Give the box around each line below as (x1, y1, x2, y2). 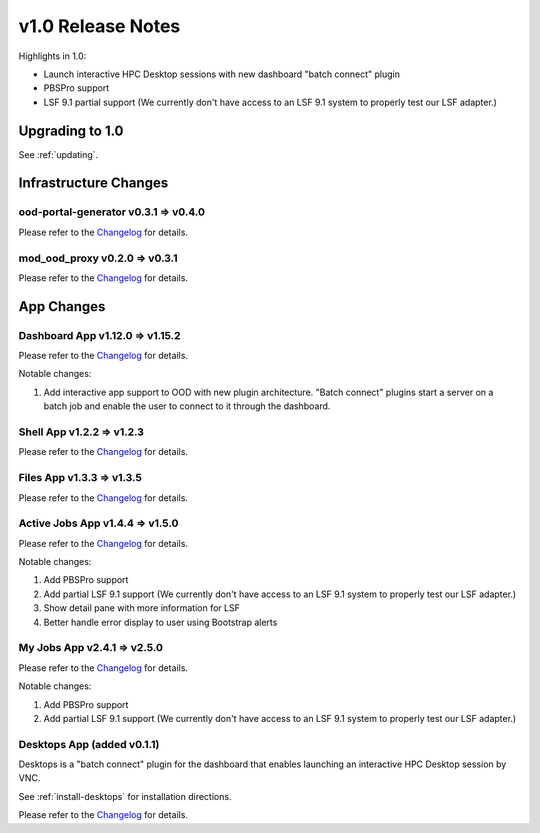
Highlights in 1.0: (18, 50, 87, 62)
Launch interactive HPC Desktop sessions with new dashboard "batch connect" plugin (43, 68, 400, 80)
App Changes (18, 298, 106, 315)
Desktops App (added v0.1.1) (18, 737, 160, 751)
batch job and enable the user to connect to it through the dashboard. (43, 400, 331, 412)
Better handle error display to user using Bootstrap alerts (43, 616, 278, 628)
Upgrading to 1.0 (18, 122, 124, 139)
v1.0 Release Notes (18, 15, 181, 37)
